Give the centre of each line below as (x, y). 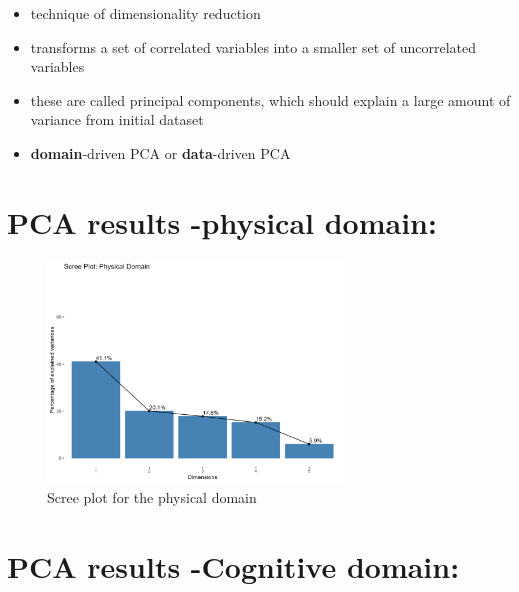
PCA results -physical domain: (222, 221)
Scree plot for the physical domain (152, 496)
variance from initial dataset (117, 119)
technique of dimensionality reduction (145, 13)
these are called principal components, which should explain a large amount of (270, 99)
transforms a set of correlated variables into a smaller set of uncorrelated (253, 46)
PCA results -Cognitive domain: (233, 565)
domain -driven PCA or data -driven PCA (160, 152)
